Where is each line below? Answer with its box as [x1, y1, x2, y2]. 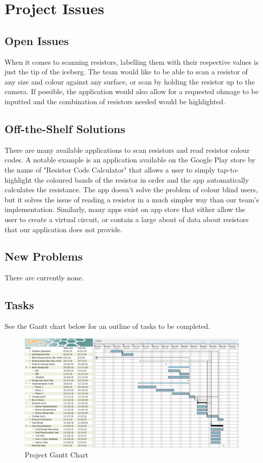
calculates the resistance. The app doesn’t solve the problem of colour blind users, [5, 184, 258, 195]
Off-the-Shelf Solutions [5, 120, 125, 136]
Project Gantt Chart [25, 449, 88, 459]
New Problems [5, 248, 83, 264]
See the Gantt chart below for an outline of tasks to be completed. [5, 321, 211, 331]
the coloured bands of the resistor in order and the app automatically [34, 174, 249, 185]
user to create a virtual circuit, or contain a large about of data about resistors [5, 214, 249, 224]
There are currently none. [5, 272, 84, 283]
